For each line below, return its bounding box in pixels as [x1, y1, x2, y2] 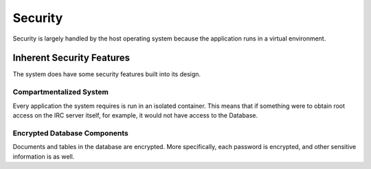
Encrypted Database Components [12, 128, 128, 137]
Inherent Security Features [12, 52, 131, 64]
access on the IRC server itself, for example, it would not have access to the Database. [12, 111, 258, 120]
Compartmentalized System [12, 87, 109, 97]
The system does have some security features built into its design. [12, 70, 201, 78]
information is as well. [12, 152, 75, 161]
